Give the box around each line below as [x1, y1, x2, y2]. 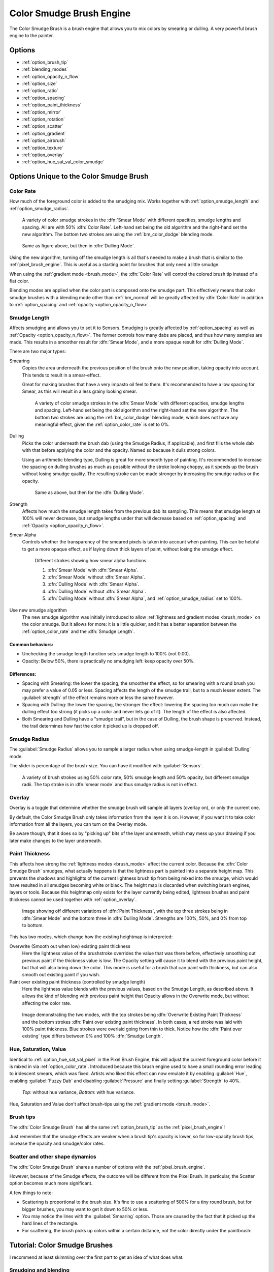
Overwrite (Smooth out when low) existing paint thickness [9, 943, 130, 949]
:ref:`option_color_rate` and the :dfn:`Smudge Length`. [22, 628, 135, 634]
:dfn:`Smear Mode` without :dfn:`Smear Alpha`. [47, 574, 146, 580]
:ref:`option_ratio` [22, 88, 58, 94]
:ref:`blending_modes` [22, 66, 68, 72]
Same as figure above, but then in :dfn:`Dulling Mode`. [22, 243, 135, 249]
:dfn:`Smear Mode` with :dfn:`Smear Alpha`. [47, 567, 139, 573]
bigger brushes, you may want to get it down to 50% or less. [22, 1206, 149, 1212]
